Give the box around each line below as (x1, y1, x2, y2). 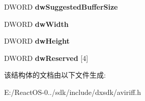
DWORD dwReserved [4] (4, 52, 89, 63)
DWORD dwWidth (4, 18, 69, 29)
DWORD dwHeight (4, 36, 70, 46)
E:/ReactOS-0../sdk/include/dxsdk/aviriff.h (4, 86, 141, 97)
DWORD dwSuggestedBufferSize (4, 2, 118, 12)
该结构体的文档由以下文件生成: (4, 70, 106, 80)
